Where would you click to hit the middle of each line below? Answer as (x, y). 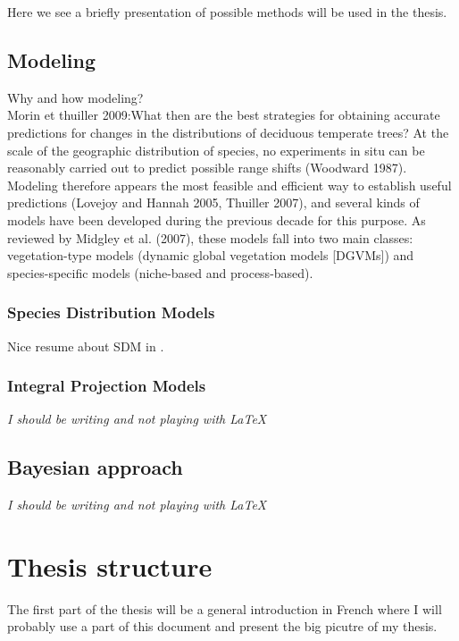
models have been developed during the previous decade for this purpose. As (217, 219)
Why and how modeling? (75, 97)
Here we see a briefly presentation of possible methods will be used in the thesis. (227, 12)
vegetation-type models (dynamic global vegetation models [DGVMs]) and (211, 255)
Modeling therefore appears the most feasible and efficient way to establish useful (229, 185)
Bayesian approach (95, 467)
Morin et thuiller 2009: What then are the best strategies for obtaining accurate (224, 115)
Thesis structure (110, 565)
